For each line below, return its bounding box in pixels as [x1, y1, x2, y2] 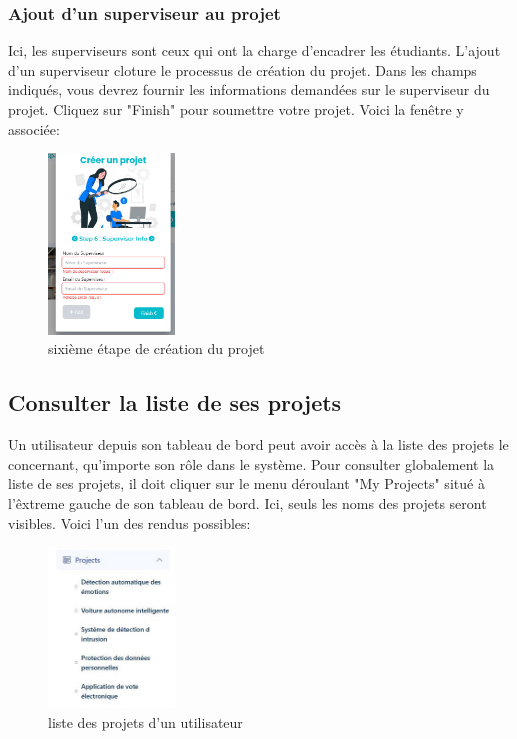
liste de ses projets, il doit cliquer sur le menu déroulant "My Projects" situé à [8, 473, 485, 494]
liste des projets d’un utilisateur [48, 711, 243, 732]
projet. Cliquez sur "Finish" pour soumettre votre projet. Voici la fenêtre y [8, 99, 464, 119]
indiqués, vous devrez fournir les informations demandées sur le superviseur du [8, 79, 490, 100]
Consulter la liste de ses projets [8, 387, 342, 418]
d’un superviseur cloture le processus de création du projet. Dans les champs [8, 59, 477, 80]
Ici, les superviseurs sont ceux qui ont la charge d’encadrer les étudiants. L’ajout [8, 40, 501, 61]
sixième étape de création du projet [48, 338, 265, 359]
